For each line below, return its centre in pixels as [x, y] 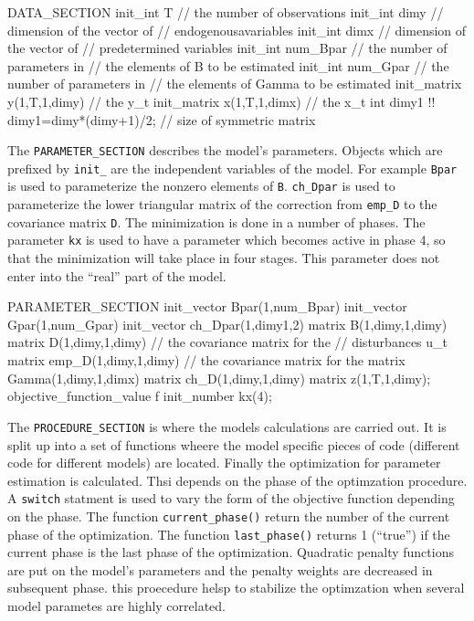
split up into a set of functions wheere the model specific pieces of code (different [234, 444]
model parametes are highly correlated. [117, 606]
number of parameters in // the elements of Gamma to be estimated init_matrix [235, 84]
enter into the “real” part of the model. [117, 275]
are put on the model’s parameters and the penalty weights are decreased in [220, 569]
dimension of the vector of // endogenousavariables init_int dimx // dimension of [237, 30]
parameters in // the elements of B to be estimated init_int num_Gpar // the [228, 65]
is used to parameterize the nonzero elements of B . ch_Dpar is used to [201, 186]
